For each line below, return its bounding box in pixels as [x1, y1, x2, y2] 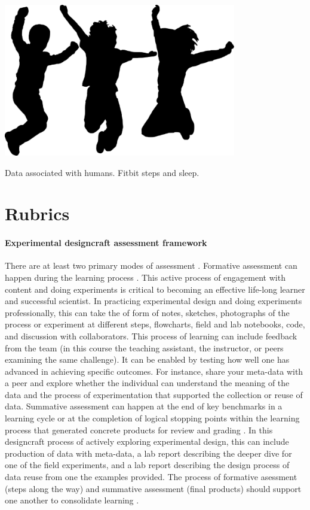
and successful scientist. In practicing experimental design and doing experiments [5, 295, 302, 307]
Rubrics [5, 201, 70, 226]
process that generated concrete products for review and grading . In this [5, 423, 273, 436]
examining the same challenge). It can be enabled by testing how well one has [5, 353, 290, 366]
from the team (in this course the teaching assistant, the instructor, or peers [5, 341, 284, 354]
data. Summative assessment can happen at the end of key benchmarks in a [5, 400, 283, 412]
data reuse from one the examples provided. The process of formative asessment [5, 470, 297, 483]
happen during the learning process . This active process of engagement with [5, 271, 286, 283]
